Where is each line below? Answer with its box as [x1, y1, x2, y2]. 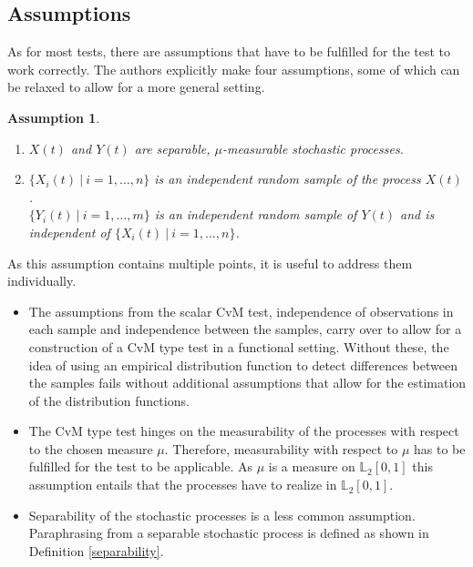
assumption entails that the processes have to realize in [28, 475, 337, 494]
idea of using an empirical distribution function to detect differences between [28, 355, 458, 374]
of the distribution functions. [28, 390, 190, 410]
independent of [28, 222, 110, 241]
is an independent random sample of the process [154, 169, 421, 188]
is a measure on [268, 457, 355, 476]
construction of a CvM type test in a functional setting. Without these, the [28, 337, 449, 356]
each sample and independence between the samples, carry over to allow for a [28, 319, 462, 339]
